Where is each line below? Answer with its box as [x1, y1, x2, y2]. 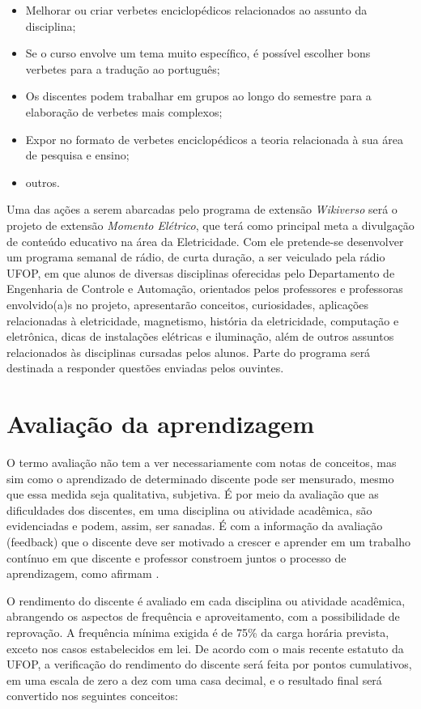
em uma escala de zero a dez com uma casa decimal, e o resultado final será [6, 671, 382, 688]
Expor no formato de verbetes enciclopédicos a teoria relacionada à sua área [25, 130, 403, 147]
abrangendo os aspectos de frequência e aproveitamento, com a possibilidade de [6, 608, 400, 625]
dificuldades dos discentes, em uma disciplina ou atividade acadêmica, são [6, 501, 372, 518]
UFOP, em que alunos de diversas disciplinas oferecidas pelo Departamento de [6, 264, 395, 281]
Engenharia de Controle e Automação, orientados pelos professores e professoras [6, 280, 403, 297]
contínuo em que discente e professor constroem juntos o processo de [6, 549, 347, 566]
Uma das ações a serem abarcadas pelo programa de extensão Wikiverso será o [6, 201, 398, 218]
